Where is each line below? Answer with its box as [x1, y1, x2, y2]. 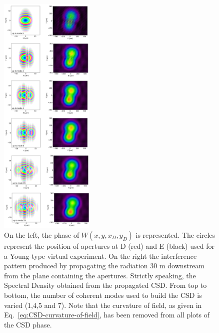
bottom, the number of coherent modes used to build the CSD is [4, 289, 202, 300]
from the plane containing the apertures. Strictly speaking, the [4, 270, 196, 280]
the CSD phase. [4, 319, 52, 329]
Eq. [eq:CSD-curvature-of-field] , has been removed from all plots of [4, 309, 210, 320]
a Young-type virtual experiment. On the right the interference [4, 250, 197, 261]
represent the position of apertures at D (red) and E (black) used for [4, 241, 214, 251]
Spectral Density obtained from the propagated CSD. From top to [4, 280, 207, 290]
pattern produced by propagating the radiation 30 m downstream [4, 260, 204, 271]
